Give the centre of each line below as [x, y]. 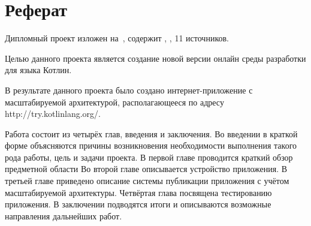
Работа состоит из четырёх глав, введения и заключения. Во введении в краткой [151, 133]
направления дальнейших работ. [64, 216]
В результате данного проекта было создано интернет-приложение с [129, 90]
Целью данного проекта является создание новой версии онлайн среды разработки [155, 58]
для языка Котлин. [38, 70]
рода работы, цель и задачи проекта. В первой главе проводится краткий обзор [149, 157]
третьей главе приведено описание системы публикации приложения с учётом [147, 181]
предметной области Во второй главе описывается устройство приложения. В [146, 169]
